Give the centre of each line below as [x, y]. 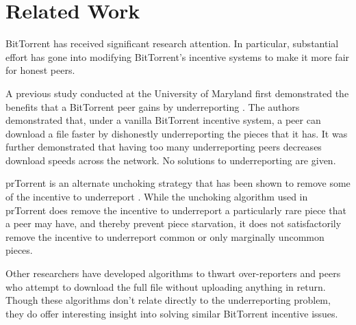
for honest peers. [40, 70]
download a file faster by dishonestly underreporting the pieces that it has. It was [177, 133]
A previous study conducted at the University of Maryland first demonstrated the [177, 93]
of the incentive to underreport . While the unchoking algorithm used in [157, 197]
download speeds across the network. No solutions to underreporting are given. [171, 160]
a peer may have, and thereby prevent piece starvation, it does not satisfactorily [174, 223]
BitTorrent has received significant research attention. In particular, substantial [172, 43]
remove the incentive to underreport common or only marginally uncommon [165, 236]
